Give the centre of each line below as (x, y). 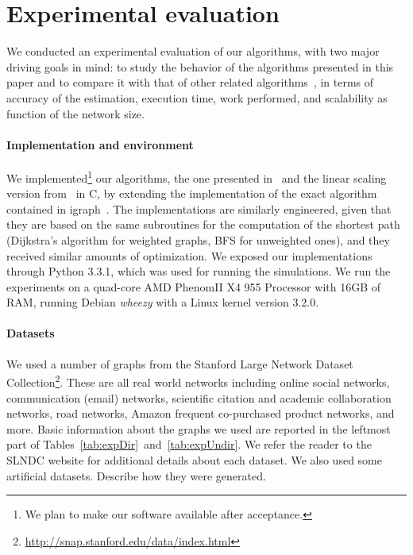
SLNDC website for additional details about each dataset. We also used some (194, 459)
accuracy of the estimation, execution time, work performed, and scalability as (197, 97)
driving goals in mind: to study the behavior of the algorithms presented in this (200, 66)
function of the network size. (75, 113)
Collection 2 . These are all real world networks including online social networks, (198, 381)
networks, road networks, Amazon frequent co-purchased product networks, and (201, 413)
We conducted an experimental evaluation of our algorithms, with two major (193, 51)
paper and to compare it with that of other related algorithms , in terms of (190, 82)
